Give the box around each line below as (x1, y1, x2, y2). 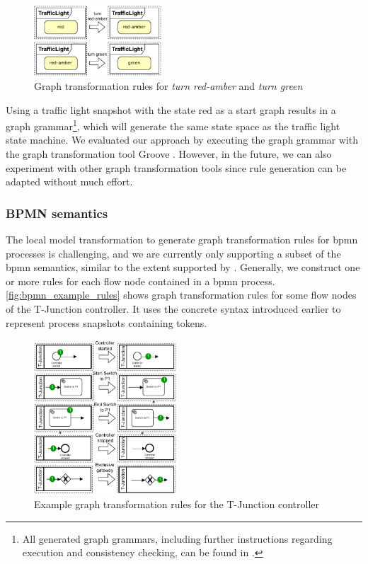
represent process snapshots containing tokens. (6, 315, 207, 330)
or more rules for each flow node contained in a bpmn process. (6, 273, 275, 288)
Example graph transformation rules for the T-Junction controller (34, 497, 319, 512)
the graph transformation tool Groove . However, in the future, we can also (6, 146, 332, 161)
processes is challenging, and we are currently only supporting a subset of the (6, 246, 341, 260)
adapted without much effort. (6, 174, 133, 189)
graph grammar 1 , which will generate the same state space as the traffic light (6, 117, 340, 133)
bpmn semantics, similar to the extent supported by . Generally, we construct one (6, 260, 360, 275)
